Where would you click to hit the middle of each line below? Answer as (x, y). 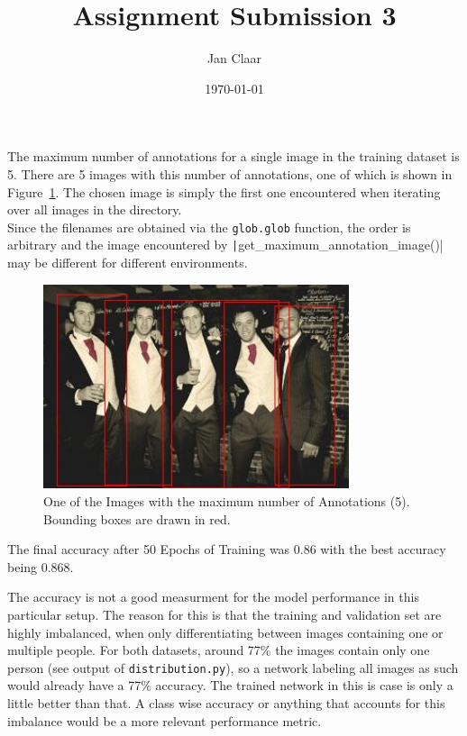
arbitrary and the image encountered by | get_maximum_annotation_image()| (225, 245)
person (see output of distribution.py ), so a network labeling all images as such (233, 667)
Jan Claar (234, 58)
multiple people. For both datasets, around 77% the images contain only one (219, 650)
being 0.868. (41, 566)
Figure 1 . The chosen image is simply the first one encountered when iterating (224, 191)
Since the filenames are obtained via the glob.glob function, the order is (209, 227)
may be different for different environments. (128, 262)
